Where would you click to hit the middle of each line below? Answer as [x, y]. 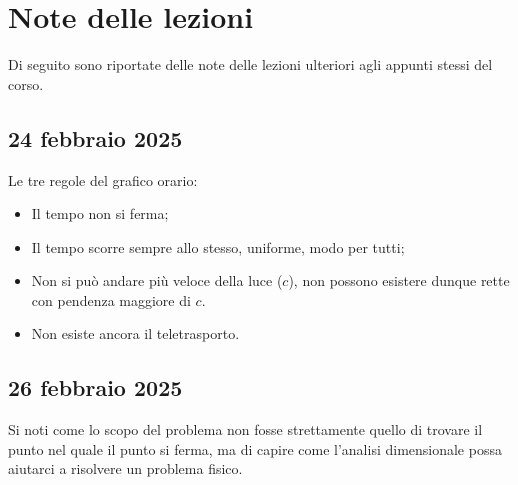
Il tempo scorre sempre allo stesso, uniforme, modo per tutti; [218, 246]
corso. [26, 83]
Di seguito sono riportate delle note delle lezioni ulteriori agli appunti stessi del [250, 64]
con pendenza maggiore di [111, 299]
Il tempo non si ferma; [100, 213]
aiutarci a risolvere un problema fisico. [125, 468]
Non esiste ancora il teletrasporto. [135, 333]
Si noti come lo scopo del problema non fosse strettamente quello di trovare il [245, 429]
